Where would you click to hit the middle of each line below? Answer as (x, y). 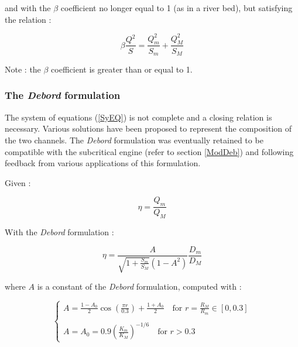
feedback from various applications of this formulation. (103, 163)
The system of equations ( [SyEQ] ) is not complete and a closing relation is (138, 117)
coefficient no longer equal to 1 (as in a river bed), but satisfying (177, 8)
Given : (18, 182)
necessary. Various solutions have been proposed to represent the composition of (148, 128)
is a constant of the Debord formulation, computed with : (139, 286)
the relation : (28, 19)
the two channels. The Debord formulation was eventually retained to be (134, 140)
